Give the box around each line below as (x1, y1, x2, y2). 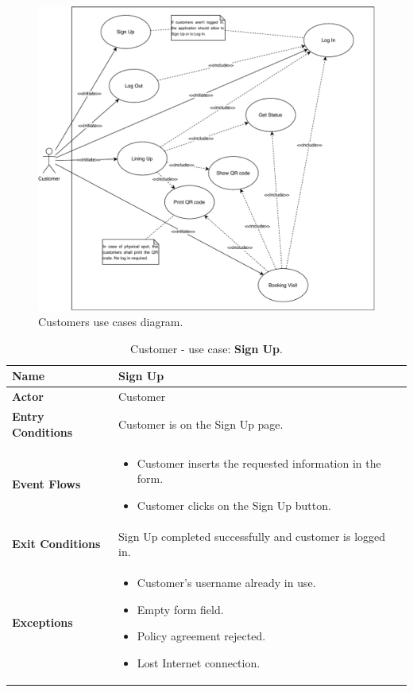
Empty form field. (137, 601, 224, 617)
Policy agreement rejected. (137, 628, 266, 644)
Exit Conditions (12, 535, 101, 552)
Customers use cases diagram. (38, 313, 183, 330)
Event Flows (12, 476, 81, 492)
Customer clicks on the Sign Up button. (137, 496, 331, 513)
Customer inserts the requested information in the (137, 454, 381, 471)
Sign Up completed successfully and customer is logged (118, 527, 386, 544)
